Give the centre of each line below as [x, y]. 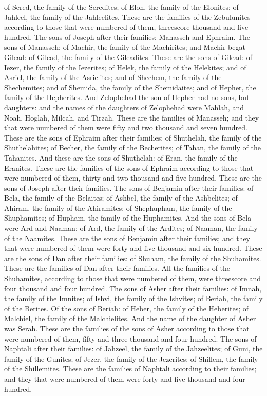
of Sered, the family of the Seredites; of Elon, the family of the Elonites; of [121, 7]
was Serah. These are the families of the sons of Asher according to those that [127, 328]
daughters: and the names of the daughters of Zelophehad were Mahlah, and [124, 107]
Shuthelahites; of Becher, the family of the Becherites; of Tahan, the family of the [132, 147]
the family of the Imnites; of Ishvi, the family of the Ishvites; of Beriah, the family [133, 298]
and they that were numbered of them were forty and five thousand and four [125, 378]
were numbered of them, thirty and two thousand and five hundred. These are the [133, 178]
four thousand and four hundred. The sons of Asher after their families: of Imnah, [133, 288]
